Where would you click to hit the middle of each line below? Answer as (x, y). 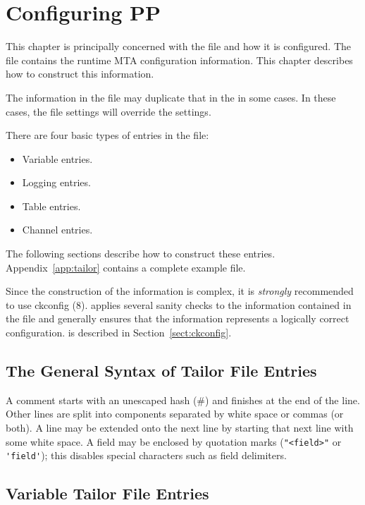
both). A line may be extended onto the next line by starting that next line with (180, 428)
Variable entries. (57, 158)
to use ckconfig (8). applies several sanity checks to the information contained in (179, 304)
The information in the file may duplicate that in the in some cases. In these (171, 97)
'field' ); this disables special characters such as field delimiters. (146, 455)
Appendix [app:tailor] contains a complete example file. (126, 267)
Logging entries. (56, 182)
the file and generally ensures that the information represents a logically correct (178, 318)
